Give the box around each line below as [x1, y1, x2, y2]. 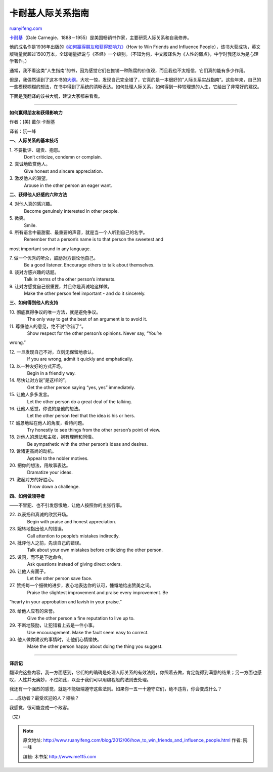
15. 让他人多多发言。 [9, 392, 52, 398]
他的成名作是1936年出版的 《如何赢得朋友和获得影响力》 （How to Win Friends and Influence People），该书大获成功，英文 [9, 44, 261, 50]
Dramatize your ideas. [27, 469, 73, 476]
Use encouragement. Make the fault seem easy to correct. [27, 629, 149, 635]
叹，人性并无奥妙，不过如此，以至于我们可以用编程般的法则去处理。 [9, 676, 151, 682]
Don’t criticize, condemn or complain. [23, 154, 102, 160]
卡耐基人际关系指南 [9, 8, 89, 19]
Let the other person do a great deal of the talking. [27, 398, 132, 405]
